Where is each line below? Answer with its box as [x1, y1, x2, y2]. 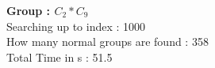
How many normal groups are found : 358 [6, 33, 209, 50]
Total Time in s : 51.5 [6, 48, 113, 65]
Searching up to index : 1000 [6, 17, 146, 34]
